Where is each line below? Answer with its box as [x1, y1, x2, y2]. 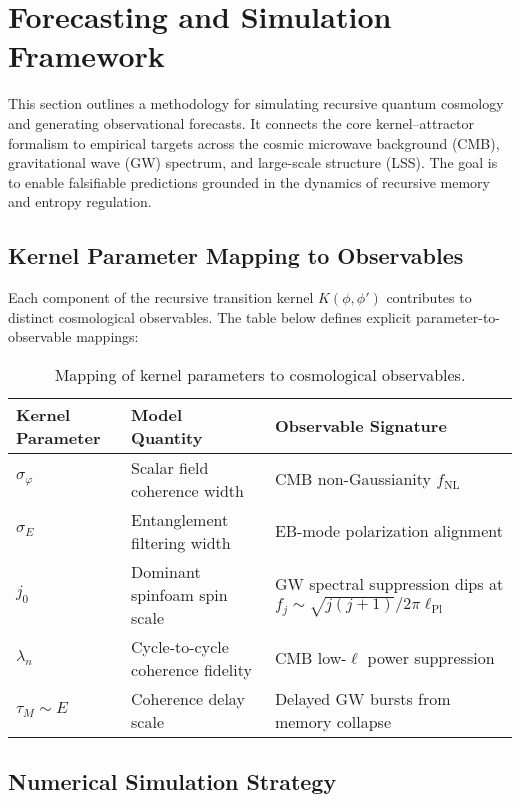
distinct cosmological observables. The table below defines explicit [8, 306, 412, 327]
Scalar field [131, 455, 209, 479]
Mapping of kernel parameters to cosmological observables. [54, 362, 466, 386]
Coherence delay [131, 686, 245, 710]
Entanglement [131, 507, 229, 531]
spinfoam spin [131, 582, 228, 606]
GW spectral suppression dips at [274, 572, 504, 596]
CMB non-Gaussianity [274, 467, 431, 491]
